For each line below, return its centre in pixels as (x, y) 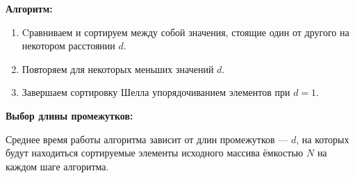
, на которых (323, 139)
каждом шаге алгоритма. (57, 166)
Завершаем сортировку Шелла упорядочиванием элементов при (156, 92)
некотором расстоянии (68, 46)
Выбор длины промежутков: (69, 115)
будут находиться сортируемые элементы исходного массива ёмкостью (155, 153)
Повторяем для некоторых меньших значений (118, 68)
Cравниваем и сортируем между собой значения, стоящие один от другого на (185, 32)
